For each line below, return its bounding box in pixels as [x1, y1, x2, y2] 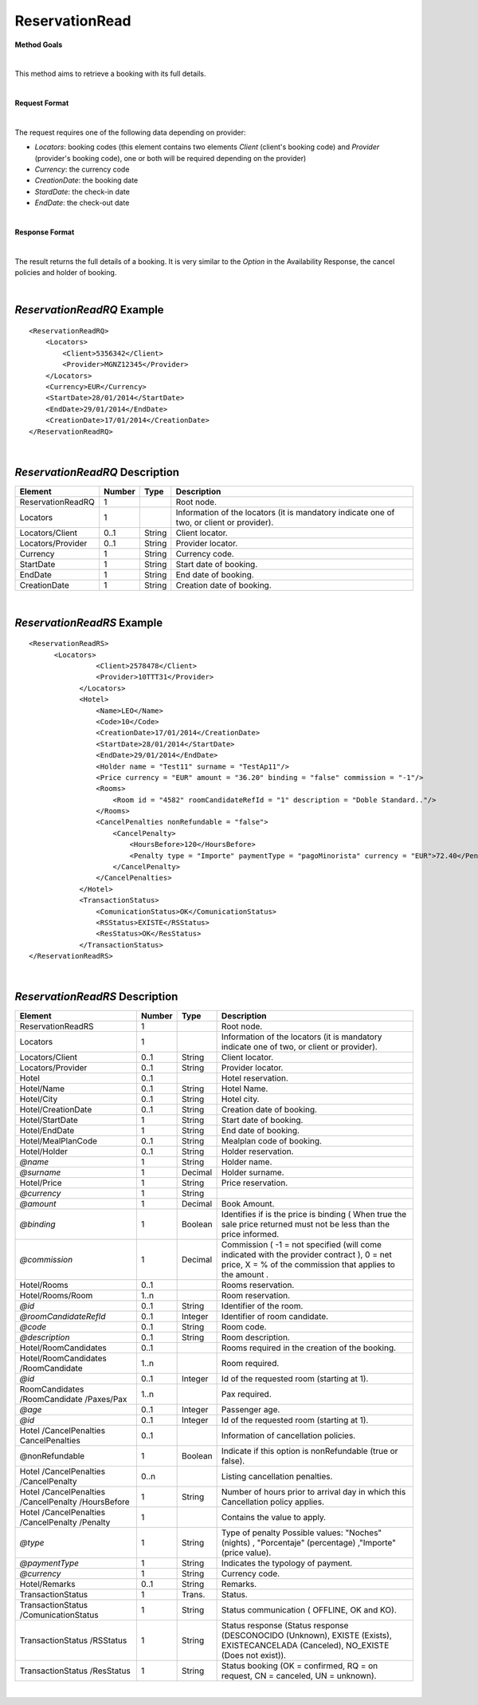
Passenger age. [221, 1404, 280, 1416]
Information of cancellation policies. [221, 1430, 356, 1441]
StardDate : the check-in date [34, 187, 131, 196]
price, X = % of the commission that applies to [221, 1259, 396, 1270]
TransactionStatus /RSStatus [19, 1635, 127, 1646]
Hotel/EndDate [19, 1125, 75, 1136]
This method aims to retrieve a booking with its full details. [14, 69, 206, 79]
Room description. [221, 1332, 290, 1343]
